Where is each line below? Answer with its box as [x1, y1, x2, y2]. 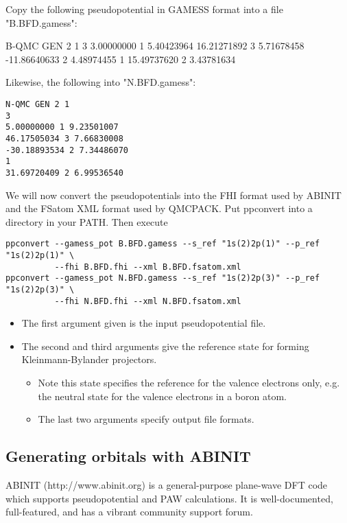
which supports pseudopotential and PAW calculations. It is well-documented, [5, 491, 333, 505]
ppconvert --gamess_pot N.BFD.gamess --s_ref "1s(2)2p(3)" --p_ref [5, 273, 320, 283]
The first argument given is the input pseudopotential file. [21, 316, 266, 330]
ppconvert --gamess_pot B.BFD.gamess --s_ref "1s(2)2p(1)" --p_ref [5, 239, 320, 249]
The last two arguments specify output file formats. [38, 412, 254, 426]
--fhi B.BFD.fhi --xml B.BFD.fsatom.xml [54, 261, 241, 272]
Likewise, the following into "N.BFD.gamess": [5, 75, 196, 89]
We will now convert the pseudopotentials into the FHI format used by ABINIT [5, 187, 342, 202]
